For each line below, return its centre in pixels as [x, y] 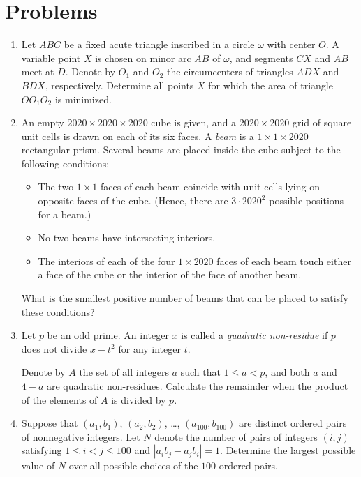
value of [38, 465]
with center [291, 44]
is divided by [139, 399]
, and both [287, 372]
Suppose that [50, 423]
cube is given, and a [194, 122]
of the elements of [59, 399]
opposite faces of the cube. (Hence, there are [133, 200]
